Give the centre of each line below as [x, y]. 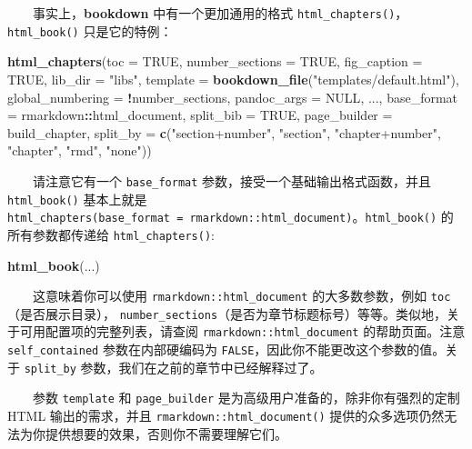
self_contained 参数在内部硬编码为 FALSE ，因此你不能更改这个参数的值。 [226, 349]
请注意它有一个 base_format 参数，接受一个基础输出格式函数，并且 [232, 180]
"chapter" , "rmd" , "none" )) [80, 150]
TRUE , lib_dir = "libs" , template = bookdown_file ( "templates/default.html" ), [233, 79]
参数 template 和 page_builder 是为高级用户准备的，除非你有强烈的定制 [246, 398]
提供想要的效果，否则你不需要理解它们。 [166, 433]
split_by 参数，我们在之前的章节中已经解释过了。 [173, 367]
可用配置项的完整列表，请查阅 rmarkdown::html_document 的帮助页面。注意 [242, 331]
